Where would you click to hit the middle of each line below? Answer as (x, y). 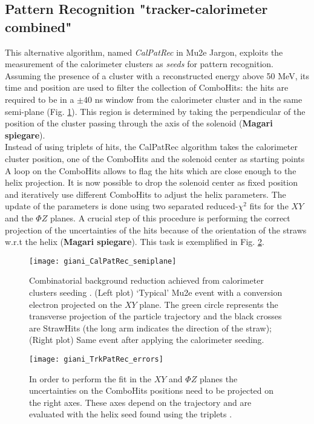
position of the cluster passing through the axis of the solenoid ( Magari (139, 123)
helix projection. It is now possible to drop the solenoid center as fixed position (151, 182)
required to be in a (40, 99)
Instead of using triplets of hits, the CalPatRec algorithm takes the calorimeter (151, 147)
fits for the (269, 206)
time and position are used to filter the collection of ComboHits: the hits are (147, 87)
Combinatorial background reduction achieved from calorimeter (146, 280)
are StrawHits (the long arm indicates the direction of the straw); (150, 328)
